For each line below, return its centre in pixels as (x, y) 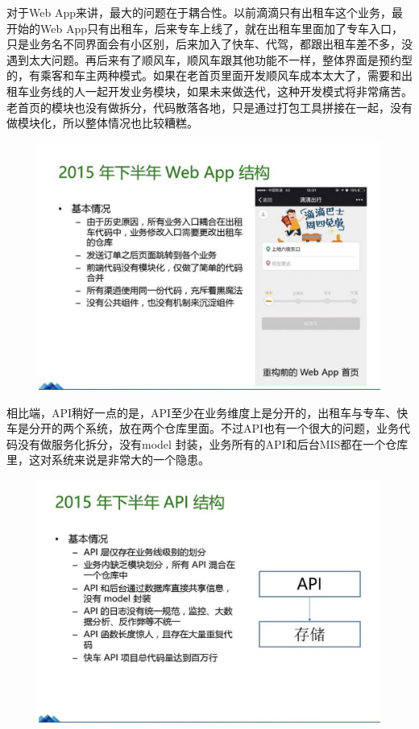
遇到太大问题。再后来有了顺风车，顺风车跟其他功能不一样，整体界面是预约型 (209, 59)
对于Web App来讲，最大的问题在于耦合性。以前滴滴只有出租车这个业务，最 (205, 12)
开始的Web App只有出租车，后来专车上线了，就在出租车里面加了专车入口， (205, 28)
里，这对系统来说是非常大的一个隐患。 (108, 460)
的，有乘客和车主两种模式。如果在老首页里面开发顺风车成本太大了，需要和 (204, 75)
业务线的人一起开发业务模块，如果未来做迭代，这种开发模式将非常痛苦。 (220, 91)
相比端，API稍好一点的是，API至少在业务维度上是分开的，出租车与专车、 (202, 412)
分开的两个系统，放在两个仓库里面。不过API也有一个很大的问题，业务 (214, 428)
